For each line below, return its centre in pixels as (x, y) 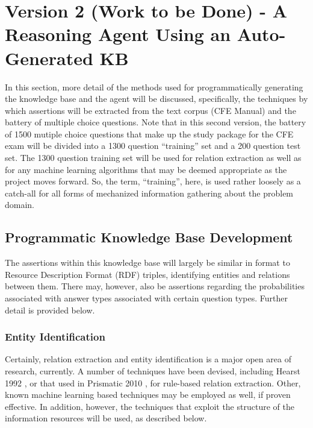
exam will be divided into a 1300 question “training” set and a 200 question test (153, 146)
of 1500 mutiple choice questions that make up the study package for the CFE (149, 134)
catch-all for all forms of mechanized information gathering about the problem (149, 193)
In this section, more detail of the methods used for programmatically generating (154, 87)
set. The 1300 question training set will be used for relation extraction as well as (153, 158)
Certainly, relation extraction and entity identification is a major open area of (148, 359)
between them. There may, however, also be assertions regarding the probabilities (155, 286)
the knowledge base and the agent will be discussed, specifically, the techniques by (156, 99)
